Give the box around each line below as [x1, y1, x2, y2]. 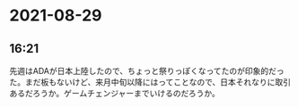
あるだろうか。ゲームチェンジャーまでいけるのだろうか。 [9, 88, 220, 98]
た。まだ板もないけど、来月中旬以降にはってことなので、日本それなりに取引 [9, 77, 292, 87]
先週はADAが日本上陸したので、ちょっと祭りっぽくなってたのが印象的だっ [9, 66, 285, 76]
